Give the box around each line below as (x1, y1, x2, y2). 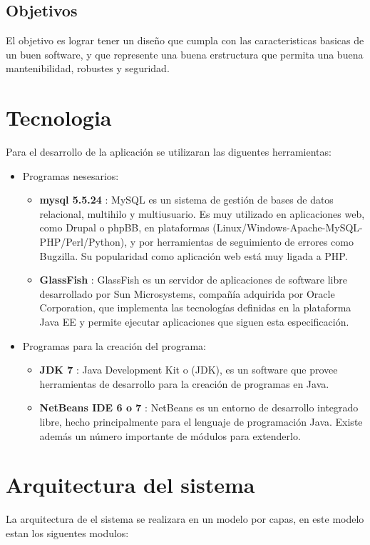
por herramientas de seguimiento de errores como (138, 234, 354, 249)
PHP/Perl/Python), (39, 234, 128, 249)
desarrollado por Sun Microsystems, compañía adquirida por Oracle (39, 286, 335, 301)
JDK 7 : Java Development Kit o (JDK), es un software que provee (39, 362, 338, 377)
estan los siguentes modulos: (6, 525, 129, 540)
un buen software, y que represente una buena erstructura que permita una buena (6, 46, 364, 61)
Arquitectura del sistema (6, 470, 255, 499)
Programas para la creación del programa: (22, 338, 206, 353)
